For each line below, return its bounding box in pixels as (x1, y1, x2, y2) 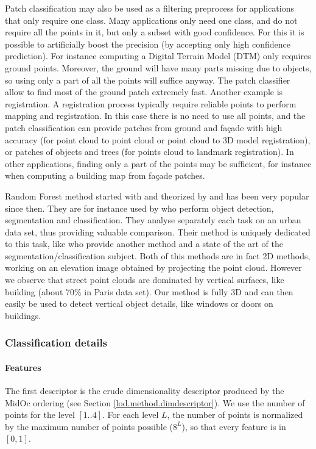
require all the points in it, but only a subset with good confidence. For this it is (5, 26, 304, 38)
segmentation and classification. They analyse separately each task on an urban (5, 214, 301, 226)
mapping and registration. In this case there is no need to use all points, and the (5, 109, 306, 122)
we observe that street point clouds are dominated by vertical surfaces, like (5, 273, 284, 286)
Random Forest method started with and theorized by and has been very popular (5, 189, 309, 202)
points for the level (5, 408, 75, 421)
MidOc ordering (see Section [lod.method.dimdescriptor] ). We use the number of (5, 396, 305, 409)
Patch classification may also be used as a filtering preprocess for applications (5, 2, 295, 14)
